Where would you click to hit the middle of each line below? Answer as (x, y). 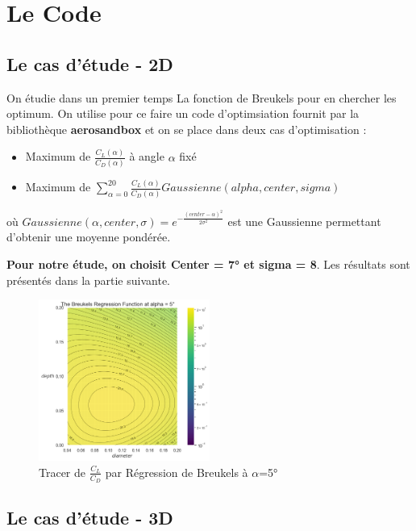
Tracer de (62, 472)
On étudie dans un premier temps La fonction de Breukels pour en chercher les (202, 97)
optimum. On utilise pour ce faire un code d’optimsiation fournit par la (183, 113)
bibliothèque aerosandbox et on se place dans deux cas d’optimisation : (187, 129)
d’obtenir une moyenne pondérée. (89, 237)
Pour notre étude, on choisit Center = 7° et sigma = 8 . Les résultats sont (208, 263)
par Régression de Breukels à (177, 472)
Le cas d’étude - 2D (90, 63)
